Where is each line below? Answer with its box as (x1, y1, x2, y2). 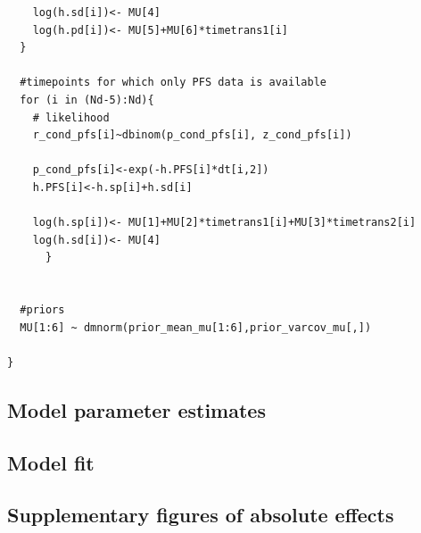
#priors (20, 304, 65, 317)
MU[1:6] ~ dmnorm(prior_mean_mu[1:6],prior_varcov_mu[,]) (20, 321, 372, 334)
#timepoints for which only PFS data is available (20, 76, 326, 89)
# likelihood (32, 111, 110, 124)
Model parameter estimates (7, 396, 266, 423)
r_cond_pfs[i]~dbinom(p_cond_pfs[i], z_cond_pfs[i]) (32, 129, 352, 142)
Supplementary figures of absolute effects (7, 501, 394, 529)
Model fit (7, 448, 95, 476)
